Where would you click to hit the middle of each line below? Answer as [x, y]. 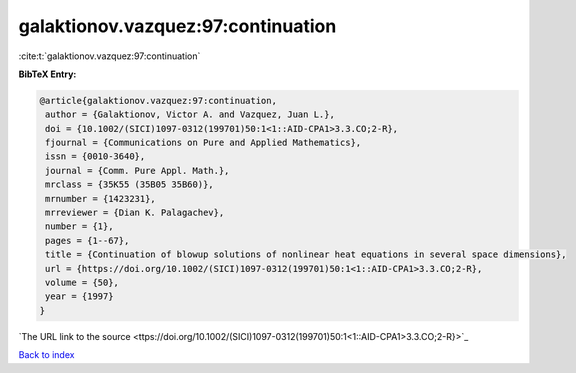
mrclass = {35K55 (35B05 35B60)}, [129, 184]
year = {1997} [79, 296]
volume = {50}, [82, 282]
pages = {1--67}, [87, 240]
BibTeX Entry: [47, 74]
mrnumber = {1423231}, [101, 198]
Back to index [46, 355]
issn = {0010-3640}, [95, 156]
